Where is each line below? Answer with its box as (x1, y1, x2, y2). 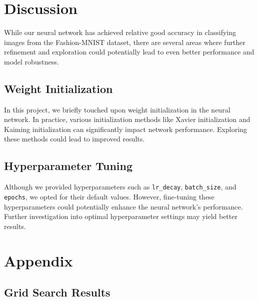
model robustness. (4, 56, 59, 66)
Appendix (4, 250, 73, 270)
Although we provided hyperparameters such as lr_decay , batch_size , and (4, 181, 236, 192)
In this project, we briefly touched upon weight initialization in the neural (4, 104, 230, 114)
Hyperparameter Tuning (4, 158, 133, 173)
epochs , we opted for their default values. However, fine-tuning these (4, 191, 214, 201)
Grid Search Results (4, 284, 110, 300)
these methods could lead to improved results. (4, 133, 145, 144)
